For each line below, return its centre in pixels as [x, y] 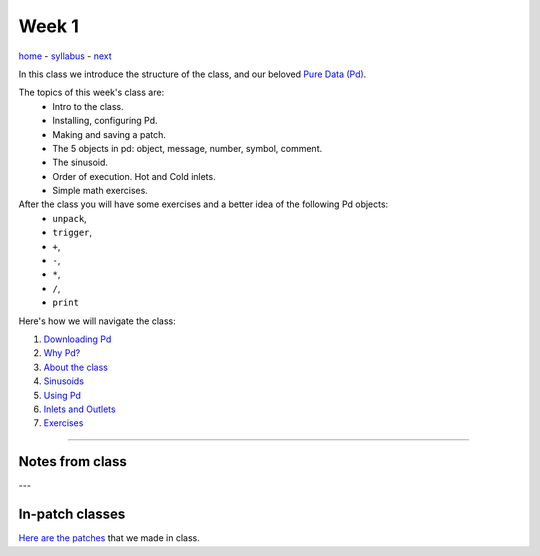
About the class [76, 367]
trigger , [72, 232]
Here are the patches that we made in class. [109, 538]
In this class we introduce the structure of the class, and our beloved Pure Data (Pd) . [192, 74]
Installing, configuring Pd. [105, 121]
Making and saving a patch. [109, 134]
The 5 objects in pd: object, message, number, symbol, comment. [187, 148]
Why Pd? [62, 353]
